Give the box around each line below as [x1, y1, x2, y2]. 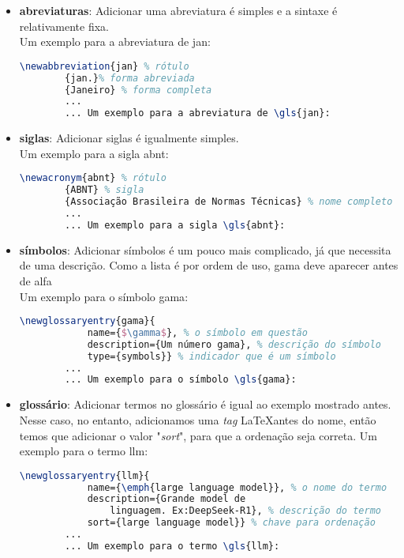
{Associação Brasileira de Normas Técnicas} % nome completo [65, 196, 393, 208]
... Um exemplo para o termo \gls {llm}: [65, 540, 280, 552]
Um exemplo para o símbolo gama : [19, 288, 189, 304]
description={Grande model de [87, 493, 246, 505]
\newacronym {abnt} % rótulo [19, 172, 166, 184]
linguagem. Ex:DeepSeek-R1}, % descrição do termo [110, 505, 381, 517]
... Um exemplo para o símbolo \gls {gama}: [65, 374, 297, 386]
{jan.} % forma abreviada [65, 72, 195, 84]
